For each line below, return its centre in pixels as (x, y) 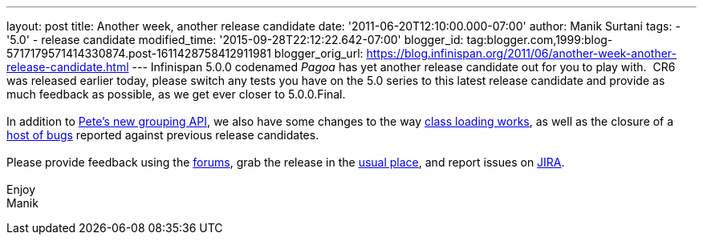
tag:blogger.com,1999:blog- (540, 40)
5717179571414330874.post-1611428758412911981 (139, 53)
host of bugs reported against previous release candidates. (163, 135)
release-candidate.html (68, 67)
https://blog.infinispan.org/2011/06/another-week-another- (522, 53)
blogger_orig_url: (319, 53)
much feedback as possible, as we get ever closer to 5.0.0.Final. (176, 94)
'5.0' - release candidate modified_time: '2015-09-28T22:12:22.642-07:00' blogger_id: (235, 40)
